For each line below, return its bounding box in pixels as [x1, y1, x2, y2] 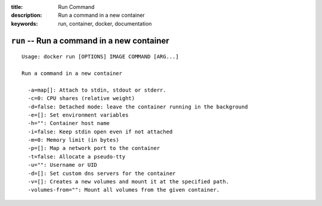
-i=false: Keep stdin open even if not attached [27, 128, 173, 135]
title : [11, 4, 23, 10]
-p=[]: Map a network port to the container [27, 145, 160, 152]
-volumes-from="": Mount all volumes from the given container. [27, 186, 220, 193]
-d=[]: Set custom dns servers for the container [27, 170, 176, 177]
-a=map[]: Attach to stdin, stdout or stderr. [27, 86, 166, 93]
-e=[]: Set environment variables [27, 111, 129, 118]
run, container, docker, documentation [58, 20, 152, 27]
